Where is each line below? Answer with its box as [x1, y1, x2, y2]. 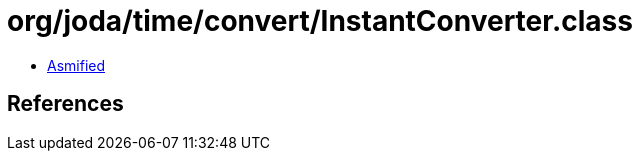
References [7, 91, 124, 117]
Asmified [47, 56, 106, 74]
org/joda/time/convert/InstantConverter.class [7, 4, 633, 38]
